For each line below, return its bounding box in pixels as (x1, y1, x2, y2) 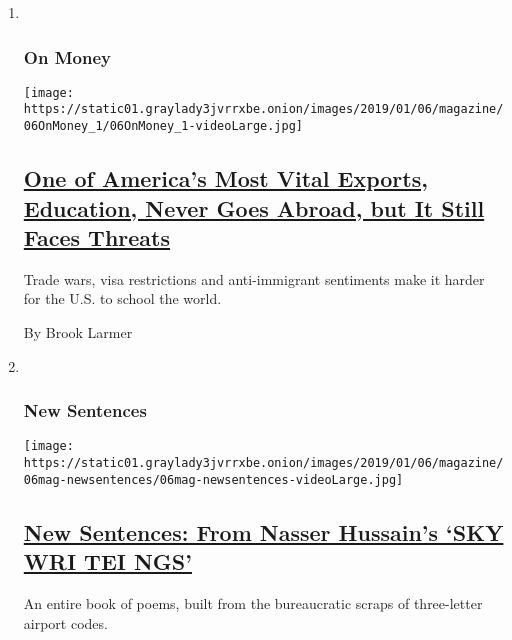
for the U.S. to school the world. (23, 288, 222, 309)
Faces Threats (23, 221, 170, 252)
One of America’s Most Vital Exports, (23, 163, 428, 194)
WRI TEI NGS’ (23, 546, 192, 577)
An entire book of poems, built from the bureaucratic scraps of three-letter (23, 592, 483, 613)
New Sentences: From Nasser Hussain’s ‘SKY (23, 516, 504, 547)
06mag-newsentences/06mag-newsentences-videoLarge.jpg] (23, 472, 404, 487)
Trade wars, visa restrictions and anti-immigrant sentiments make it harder (23, 268, 485, 289)
